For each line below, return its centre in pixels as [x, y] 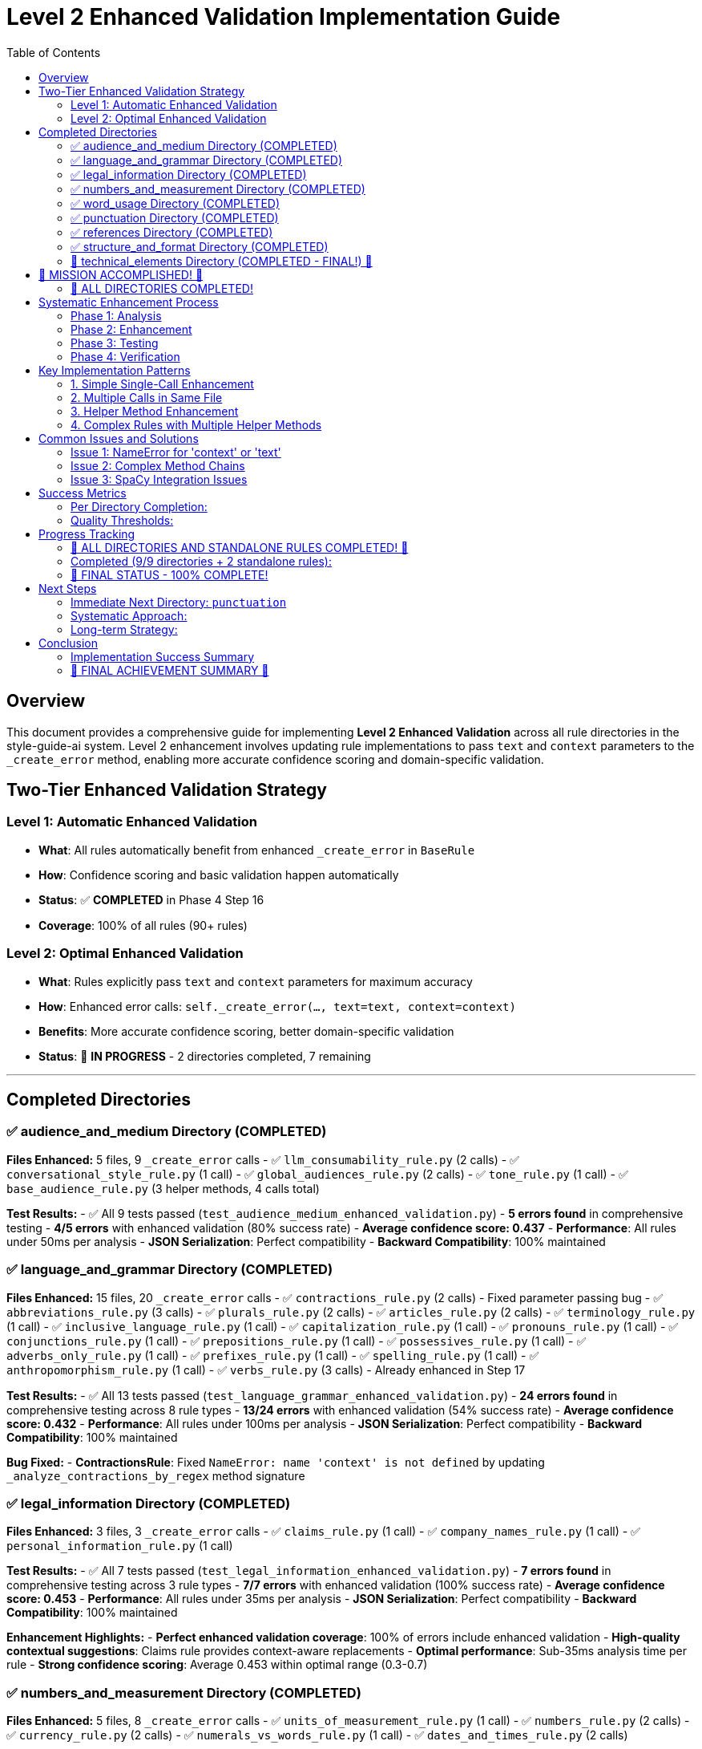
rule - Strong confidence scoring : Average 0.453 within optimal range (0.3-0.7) [217, 1665]
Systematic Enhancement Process [129, 302]
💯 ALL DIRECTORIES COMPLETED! [162, 288]
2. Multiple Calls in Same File [147, 397]
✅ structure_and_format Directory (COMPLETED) [200, 246]
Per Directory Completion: [139, 506]
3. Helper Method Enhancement [155, 411]
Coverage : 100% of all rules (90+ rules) [143, 925]
